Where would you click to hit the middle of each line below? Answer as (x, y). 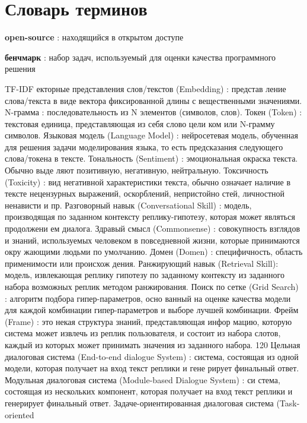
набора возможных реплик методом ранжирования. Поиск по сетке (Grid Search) (152, 286)
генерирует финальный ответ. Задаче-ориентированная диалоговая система (139, 403)
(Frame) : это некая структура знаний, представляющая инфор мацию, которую (148, 321)
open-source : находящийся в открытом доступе (94, 37)
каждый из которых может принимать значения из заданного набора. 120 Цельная (153, 344)
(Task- (288, 403)
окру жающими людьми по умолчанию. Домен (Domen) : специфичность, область (154, 252)
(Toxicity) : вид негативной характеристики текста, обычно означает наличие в (148, 181)
